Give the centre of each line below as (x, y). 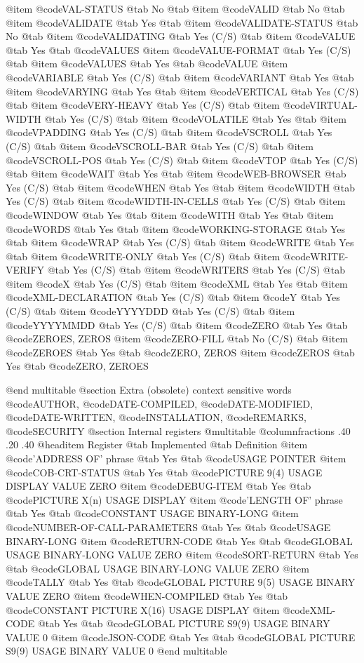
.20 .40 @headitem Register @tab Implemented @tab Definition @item (157, 444)
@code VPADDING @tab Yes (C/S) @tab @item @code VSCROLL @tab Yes (169, 132)
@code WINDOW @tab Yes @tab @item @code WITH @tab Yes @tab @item (170, 214)
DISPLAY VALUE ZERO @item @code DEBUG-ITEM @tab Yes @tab (159, 486)
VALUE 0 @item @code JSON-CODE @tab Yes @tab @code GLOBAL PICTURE (181, 637)
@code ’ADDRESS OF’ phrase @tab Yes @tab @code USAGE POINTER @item (176, 458)
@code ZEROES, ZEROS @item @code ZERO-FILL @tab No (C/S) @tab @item (177, 339)
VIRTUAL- (333, 105)
